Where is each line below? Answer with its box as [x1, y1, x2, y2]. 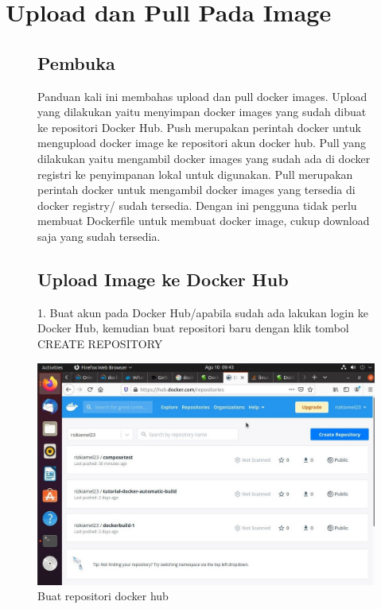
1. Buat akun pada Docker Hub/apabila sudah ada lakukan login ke [37, 304, 368, 320]
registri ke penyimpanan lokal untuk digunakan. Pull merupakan [37, 165, 353, 182]
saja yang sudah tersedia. [37, 227, 161, 244]
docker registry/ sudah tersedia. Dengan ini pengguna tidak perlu [37, 196, 357, 213]
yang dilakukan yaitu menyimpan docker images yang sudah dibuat [37, 103, 367, 120]
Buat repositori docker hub [37, 588, 169, 604]
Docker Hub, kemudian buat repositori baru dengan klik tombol [37, 320, 349, 336]
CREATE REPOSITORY [37, 335, 163, 351]
